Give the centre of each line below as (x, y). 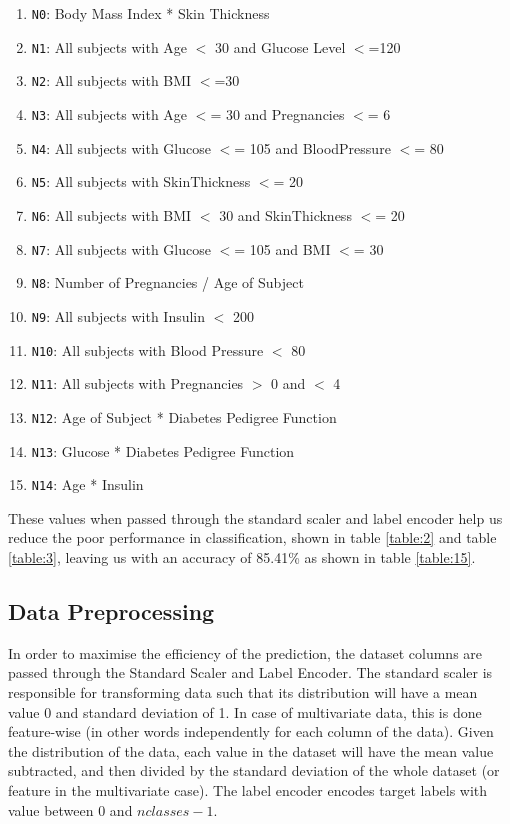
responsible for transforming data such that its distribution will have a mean (243, 692)
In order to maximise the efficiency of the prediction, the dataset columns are (245, 652)
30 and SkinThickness (285, 214)
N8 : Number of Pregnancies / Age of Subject (167, 282)
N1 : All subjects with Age (109, 46)
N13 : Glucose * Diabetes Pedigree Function (163, 450)
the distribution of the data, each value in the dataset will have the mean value (251, 750)
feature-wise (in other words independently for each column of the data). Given (251, 731)
